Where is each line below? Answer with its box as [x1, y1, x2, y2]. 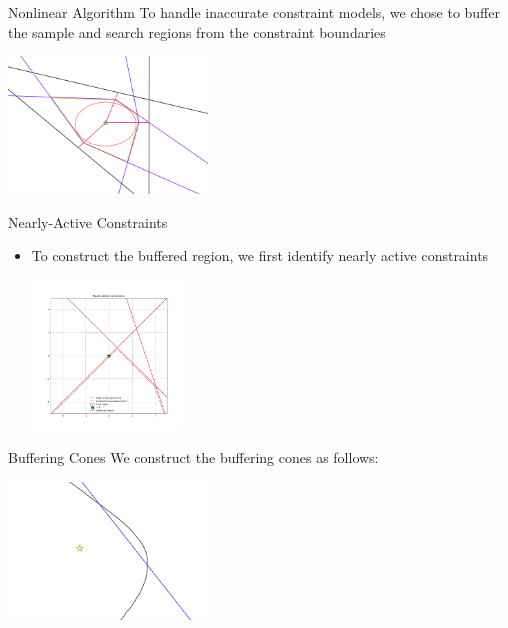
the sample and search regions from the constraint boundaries [8, 21, 386, 42]
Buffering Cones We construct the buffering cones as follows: [8, 447, 379, 468]
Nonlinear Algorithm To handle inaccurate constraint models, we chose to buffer [8, 2, 500, 22]
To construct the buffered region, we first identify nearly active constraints [31, 245, 489, 266]
